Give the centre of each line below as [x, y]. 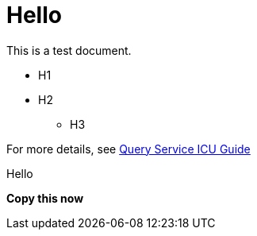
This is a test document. [69, 50]
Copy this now [45, 198]
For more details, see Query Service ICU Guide [128, 149]
